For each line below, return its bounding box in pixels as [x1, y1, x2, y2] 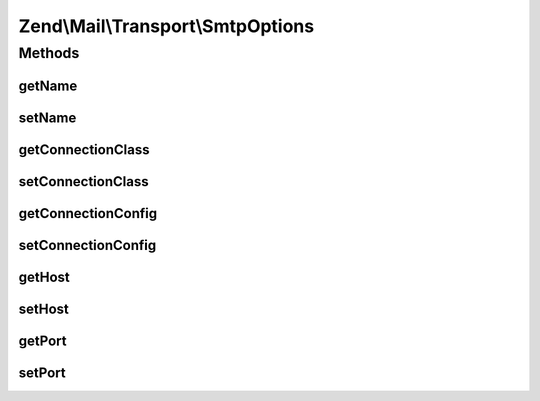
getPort [18, 332, 67, 349]
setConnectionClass [18, 173, 149, 190]
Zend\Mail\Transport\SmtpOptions [18, 15, 315, 37]
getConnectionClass [18, 141, 150, 158]
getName [18, 77, 78, 94]
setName [18, 109, 77, 126]
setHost [18, 300, 70, 317]
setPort [18, 364, 66, 381]
